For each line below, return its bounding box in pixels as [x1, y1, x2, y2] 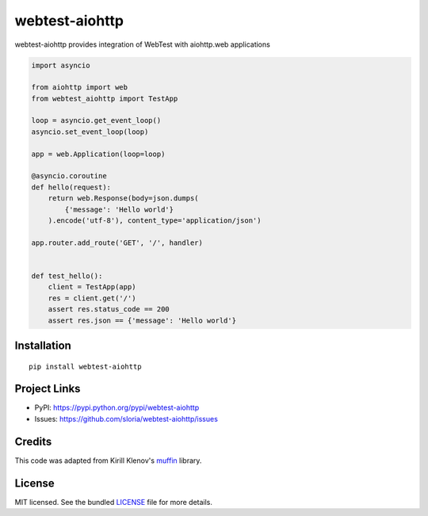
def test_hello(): [31, 271, 103, 281]
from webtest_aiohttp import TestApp [31, 94, 178, 103]
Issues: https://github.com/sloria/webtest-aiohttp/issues [34, 414, 218, 423]
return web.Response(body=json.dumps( [48, 194, 199, 203]
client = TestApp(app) [48, 282, 136, 292]
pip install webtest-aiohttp [29, 361, 142, 371]
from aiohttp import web [31, 83, 128, 92]
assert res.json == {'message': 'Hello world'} [48, 315, 237, 325]
